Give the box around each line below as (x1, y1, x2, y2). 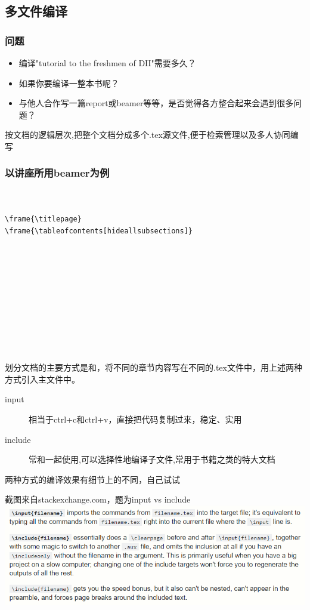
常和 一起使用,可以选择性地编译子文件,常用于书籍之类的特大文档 (29, 453, 275, 466)
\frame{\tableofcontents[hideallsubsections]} (5, 226, 193, 235)
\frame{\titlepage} (5, 214, 82, 223)
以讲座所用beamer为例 (5, 165, 110, 180)
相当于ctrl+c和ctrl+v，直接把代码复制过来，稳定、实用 (29, 412, 242, 425)
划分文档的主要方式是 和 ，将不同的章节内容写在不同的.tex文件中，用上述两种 (5, 361, 302, 374)
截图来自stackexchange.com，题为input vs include (5, 493, 191, 506)
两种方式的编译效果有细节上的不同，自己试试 (5, 473, 180, 485)
